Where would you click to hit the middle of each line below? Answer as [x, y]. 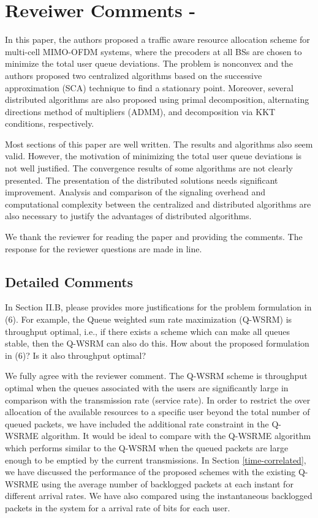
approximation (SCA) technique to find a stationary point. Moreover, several [149, 87]
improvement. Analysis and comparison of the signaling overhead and [135, 192]
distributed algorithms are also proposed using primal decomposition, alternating [157, 99]
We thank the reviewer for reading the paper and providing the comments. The [154, 237]
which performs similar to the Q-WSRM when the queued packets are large [147, 447]
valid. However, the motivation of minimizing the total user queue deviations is [153, 156]
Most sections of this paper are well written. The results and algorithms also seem [159, 144]
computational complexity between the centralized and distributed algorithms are [158, 204]
